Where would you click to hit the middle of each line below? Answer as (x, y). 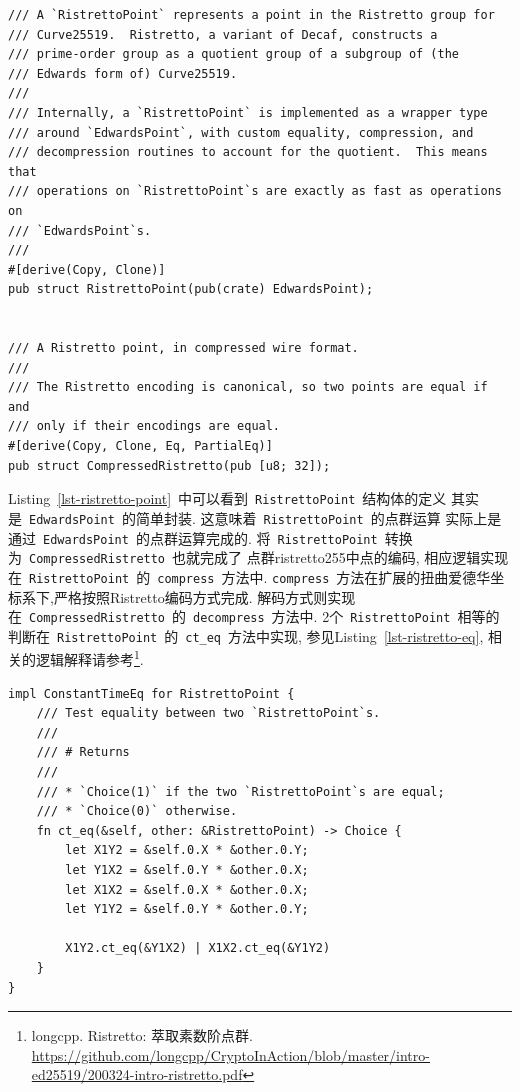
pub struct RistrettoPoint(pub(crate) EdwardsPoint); (191, 289)
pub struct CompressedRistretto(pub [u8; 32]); (169, 465)
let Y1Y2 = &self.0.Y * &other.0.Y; (187, 909)
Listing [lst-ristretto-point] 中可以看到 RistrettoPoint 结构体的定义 (227, 498)
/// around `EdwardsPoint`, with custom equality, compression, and (241, 132)
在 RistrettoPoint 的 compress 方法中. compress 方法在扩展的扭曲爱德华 (249, 576)
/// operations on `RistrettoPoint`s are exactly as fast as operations (255, 191)
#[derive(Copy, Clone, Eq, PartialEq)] (140, 446)
